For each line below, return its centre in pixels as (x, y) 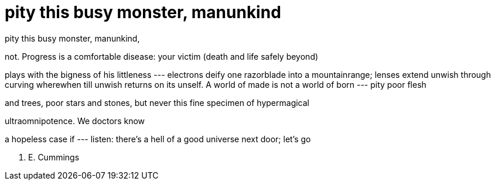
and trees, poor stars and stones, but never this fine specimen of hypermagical (157, 102)
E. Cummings (54, 157)
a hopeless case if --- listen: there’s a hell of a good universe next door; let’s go (158, 139)
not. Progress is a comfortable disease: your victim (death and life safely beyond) (162, 56)
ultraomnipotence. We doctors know (75, 121)
